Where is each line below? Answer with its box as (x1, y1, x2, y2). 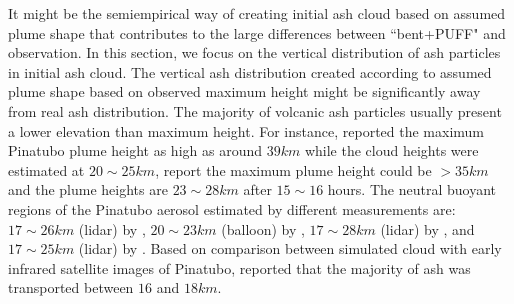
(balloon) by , (221, 218, 305, 239)
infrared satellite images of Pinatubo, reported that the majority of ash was (8, 257, 471, 278)
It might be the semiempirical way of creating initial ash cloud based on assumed (8, 3, 506, 23)
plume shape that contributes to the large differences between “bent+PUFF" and (8, 22, 506, 43)
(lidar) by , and (380, 218, 475, 239)
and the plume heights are (8, 179, 168, 200)
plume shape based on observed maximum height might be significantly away (8, 81, 481, 102)
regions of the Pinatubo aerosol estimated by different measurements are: (8, 198, 456, 219)
